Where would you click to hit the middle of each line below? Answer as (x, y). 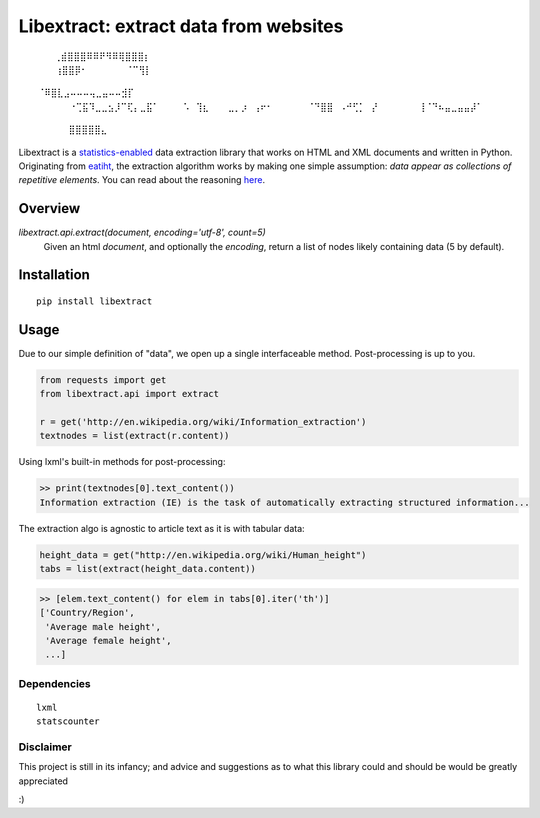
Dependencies (55, 683)
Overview (49, 208)
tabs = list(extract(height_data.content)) (148, 569)
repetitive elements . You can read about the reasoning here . (141, 180)
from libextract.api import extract (129, 394)
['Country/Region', (87, 613)
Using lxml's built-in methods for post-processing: (122, 462)
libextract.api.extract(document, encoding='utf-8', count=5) (142, 232)
